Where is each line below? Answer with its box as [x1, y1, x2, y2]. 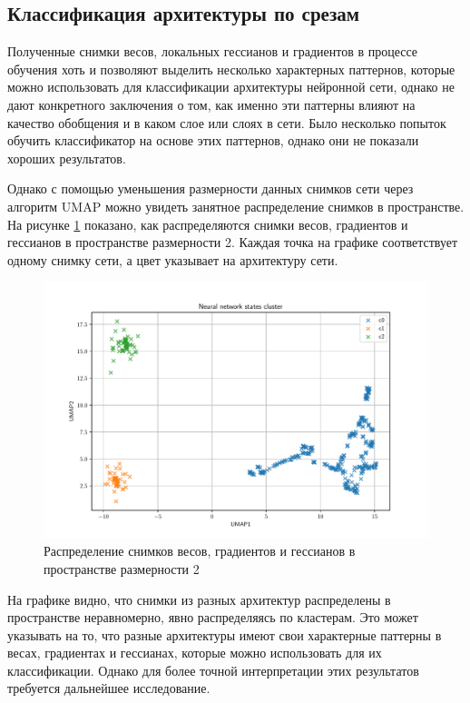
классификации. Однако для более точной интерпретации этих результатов [7, 660, 419, 679]
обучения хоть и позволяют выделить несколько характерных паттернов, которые [7, 59, 455, 78]
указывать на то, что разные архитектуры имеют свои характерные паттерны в [7, 625, 442, 644]
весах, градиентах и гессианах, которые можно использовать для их [7, 643, 382, 662]
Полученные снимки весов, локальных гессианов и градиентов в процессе [7, 42, 418, 61]
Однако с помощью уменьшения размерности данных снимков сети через [7, 179, 414, 198]
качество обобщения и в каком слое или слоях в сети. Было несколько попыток [7, 113, 446, 132]
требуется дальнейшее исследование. [7, 678, 211, 698]
